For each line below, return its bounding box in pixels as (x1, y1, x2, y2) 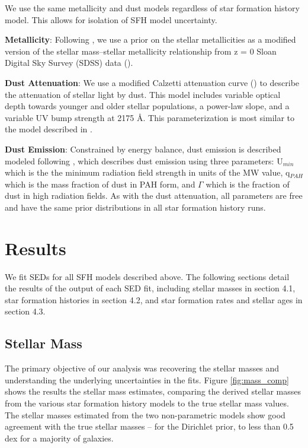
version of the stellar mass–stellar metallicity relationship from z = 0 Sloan (5, 45, 277, 57)
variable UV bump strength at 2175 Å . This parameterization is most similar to (5, 111, 295, 123)
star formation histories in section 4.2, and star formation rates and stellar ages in (5, 293, 303, 306)
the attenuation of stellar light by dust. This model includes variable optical (5, 88, 281, 100)
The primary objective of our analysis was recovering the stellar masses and (5, 362, 280, 374)
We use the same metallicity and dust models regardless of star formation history (5, 2, 300, 14)
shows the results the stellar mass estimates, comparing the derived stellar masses (5, 385, 301, 398)
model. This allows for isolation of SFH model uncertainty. (5, 13, 217, 26)
